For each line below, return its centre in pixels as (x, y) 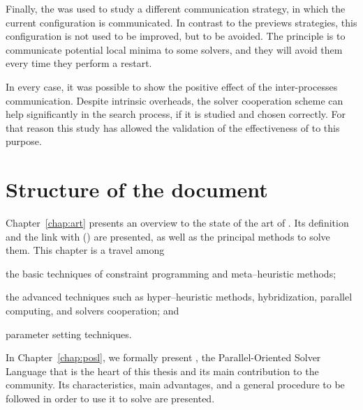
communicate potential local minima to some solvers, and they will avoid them (174, 49)
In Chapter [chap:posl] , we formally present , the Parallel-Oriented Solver (163, 357)
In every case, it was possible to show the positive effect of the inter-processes (172, 86)
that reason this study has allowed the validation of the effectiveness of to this (173, 127)
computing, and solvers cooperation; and (92, 311)
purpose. (24, 141)
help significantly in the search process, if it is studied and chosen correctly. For (176, 114)
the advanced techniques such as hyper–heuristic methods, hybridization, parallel (179, 297)
